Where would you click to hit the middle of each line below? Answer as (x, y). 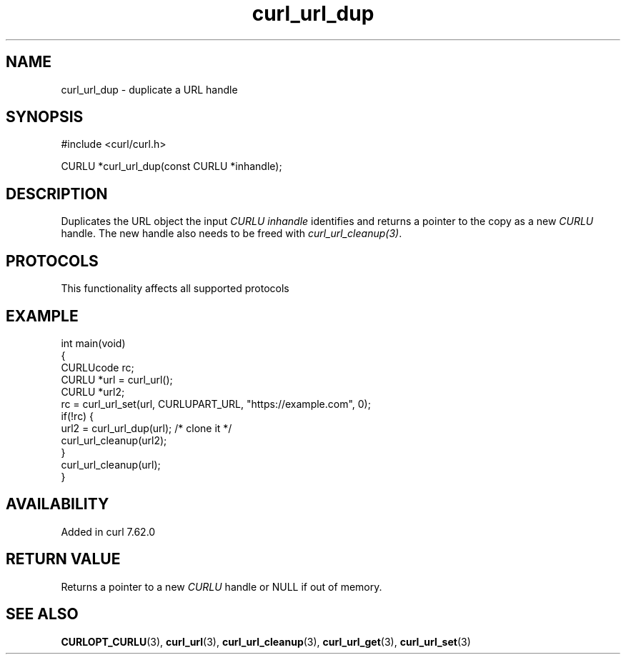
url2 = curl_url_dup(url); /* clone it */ (146, 428)
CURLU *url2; (93, 391)
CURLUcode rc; (98, 367)
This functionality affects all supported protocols (175, 289)
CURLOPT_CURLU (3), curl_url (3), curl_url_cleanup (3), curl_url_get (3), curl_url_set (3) (266, 641)
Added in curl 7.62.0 (108, 531)
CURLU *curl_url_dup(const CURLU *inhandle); (172, 166)
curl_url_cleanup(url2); (114, 440)
